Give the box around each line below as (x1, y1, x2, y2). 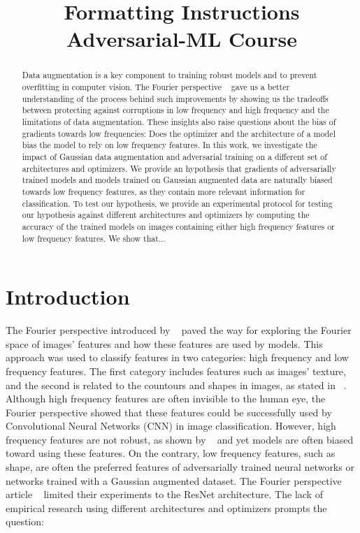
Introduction (6, 282, 130, 311)
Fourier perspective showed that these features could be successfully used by (6, 404, 332, 419)
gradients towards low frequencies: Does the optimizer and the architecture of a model (22, 127, 336, 139)
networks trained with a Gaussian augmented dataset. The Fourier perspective (6, 473, 342, 488)
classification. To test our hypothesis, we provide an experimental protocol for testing (22, 197, 333, 209)
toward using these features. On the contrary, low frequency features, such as (6, 446, 336, 460)
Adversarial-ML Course (66, 24, 297, 53)
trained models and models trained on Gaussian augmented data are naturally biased (22, 174, 333, 186)
